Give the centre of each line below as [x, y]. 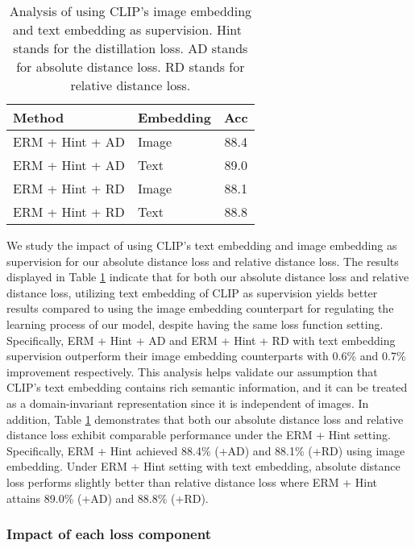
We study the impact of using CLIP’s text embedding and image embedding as [202, 245]
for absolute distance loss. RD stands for [131, 66]
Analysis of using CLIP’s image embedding [131, 11]
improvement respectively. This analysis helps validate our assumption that [192, 371]
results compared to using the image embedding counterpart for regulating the [200, 308]
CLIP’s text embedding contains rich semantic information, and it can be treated [207, 387]
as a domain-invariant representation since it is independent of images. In [188, 403]
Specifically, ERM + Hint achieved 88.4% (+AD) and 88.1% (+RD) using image [206, 450]
